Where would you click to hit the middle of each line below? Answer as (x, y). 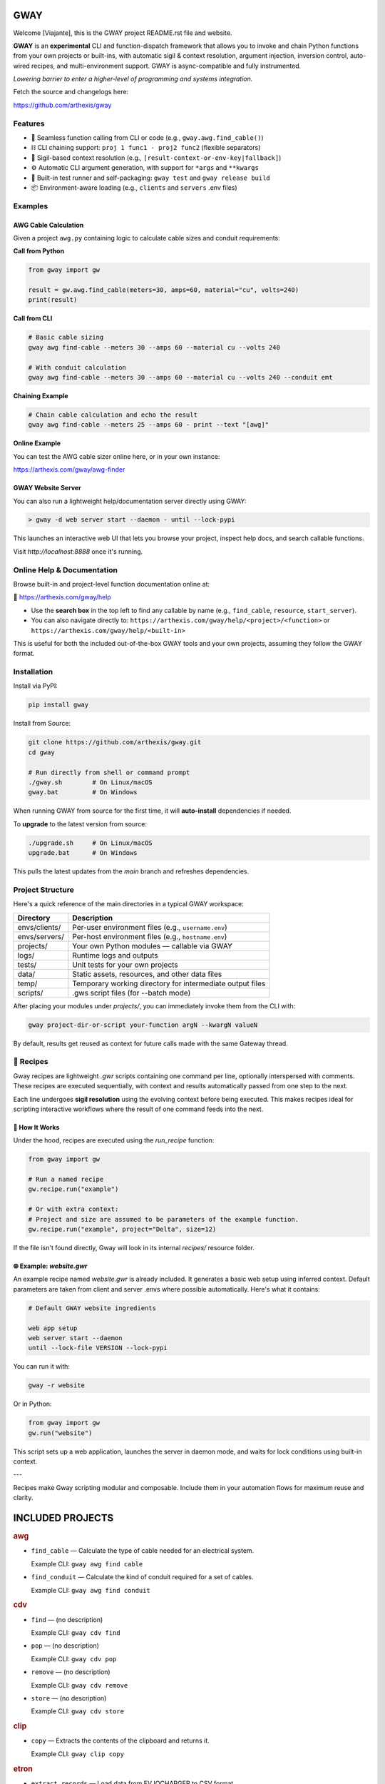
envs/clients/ (39, 927)
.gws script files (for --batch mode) (132, 993)
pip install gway (58, 705)
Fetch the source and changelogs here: (71, 92)
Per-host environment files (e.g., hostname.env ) (150, 936)
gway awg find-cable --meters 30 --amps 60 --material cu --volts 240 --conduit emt (180, 377)
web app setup (53, 1328)
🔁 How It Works (36, 1127)
